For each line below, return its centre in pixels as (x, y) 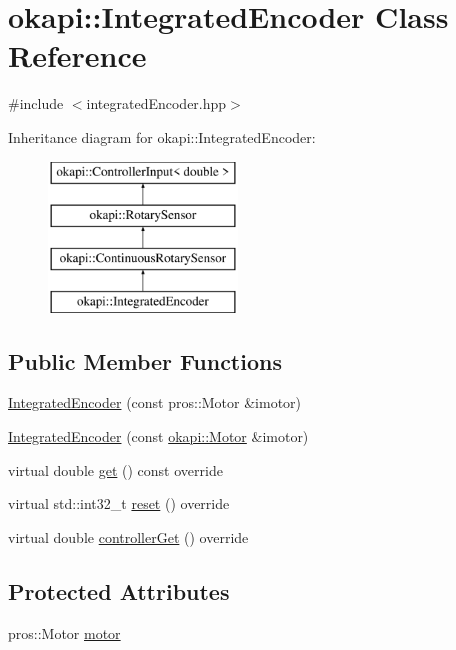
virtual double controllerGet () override (128, 536)
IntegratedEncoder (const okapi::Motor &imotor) (158, 436)
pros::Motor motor (64, 632)
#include (36, 103)
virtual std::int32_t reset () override (119, 503)
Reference (77, 55)
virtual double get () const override (115, 469)
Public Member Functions (145, 360)
